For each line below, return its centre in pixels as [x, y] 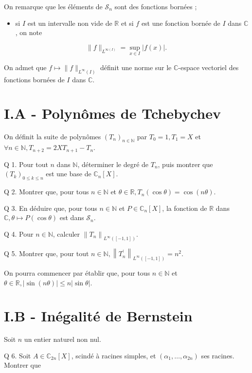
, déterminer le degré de [113, 164]
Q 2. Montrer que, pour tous [46, 192]
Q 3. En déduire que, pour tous [51, 208]
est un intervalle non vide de [70, 23]
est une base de [69, 174]
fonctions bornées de [34, 79]
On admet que [25, 67]
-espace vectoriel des [208, 67]
